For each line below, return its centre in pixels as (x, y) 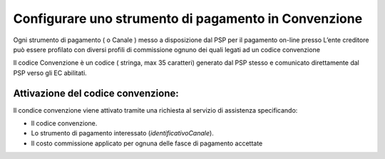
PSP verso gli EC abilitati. (50, 73)
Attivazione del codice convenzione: (96, 93)
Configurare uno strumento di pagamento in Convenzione (188, 19)
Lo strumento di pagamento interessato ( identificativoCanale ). (122, 133)
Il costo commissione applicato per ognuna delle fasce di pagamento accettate (147, 143)
